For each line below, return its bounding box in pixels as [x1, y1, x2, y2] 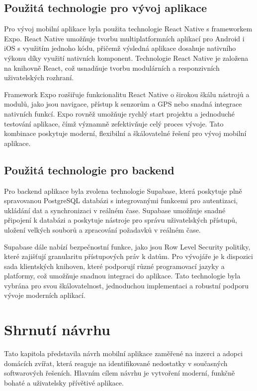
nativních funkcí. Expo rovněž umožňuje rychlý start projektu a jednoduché [4, 108, 235, 119]
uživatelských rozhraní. [4, 72, 74, 83]
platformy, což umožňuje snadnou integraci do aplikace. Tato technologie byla [4, 270, 241, 281]
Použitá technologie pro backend [4, 162, 174, 177]
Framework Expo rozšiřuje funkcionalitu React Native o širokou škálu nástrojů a [4, 89, 250, 99]
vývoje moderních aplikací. [4, 290, 86, 300]
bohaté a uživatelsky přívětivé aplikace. [4, 377, 124, 388]
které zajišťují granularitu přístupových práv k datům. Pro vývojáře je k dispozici [4, 251, 253, 261]
